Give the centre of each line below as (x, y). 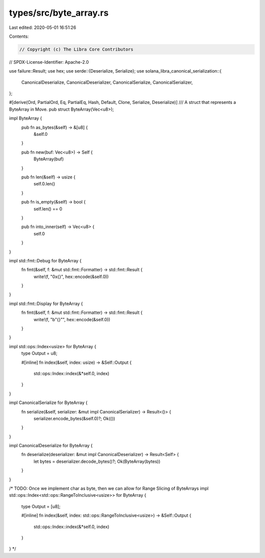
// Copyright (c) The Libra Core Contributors (76, 49)
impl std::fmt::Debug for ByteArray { (45, 260)
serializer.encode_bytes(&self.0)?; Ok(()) (74, 418)
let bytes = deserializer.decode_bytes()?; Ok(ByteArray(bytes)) (97, 461)
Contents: (19, 36)
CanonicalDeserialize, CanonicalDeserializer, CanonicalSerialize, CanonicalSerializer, (107, 82)
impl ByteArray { (26, 118)
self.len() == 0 (48, 209)
